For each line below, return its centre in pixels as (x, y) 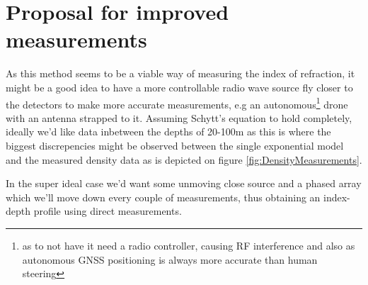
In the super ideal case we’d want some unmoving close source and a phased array (184, 183)
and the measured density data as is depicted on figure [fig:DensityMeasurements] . (184, 159)
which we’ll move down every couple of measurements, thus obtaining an (163, 197)
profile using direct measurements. (108, 211)
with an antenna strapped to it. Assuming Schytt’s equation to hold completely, (179, 117)
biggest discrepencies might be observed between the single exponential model (175, 145)
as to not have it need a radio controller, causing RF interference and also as (189, 245)
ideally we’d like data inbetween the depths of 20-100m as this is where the (168, 132)
